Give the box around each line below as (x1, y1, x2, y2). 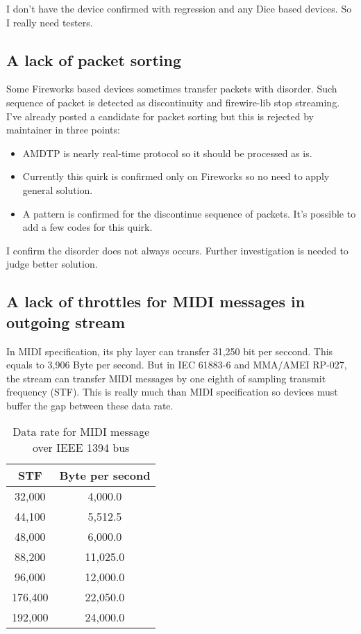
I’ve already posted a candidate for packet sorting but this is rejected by (6, 108, 314, 123)
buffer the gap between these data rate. (6, 398, 174, 412)
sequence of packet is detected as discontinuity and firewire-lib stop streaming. (6, 95, 340, 109)
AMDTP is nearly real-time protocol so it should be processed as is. (22, 145, 312, 160)
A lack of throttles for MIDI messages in (6, 291, 305, 312)
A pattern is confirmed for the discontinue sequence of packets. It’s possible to (22, 206, 356, 220)
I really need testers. (6, 15, 93, 29)
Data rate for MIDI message (12, 423, 150, 440)
